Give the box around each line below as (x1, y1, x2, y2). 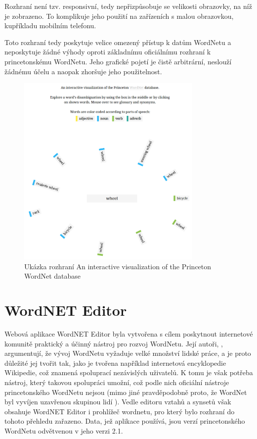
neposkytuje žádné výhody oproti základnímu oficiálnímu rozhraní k (4, 47, 211, 57)
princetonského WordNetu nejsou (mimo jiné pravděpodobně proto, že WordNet (4, 387, 247, 397)
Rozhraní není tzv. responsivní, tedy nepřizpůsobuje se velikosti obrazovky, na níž (4, 1, 252, 11)
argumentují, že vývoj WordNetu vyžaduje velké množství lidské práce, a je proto (4, 348, 251, 358)
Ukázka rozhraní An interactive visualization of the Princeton (24, 261, 212, 271)
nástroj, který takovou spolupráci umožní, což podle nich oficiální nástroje (4, 377, 229, 387)
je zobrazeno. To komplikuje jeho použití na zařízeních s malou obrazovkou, (4, 10, 234, 21)
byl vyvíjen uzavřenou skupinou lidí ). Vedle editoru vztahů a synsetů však (4, 396, 231, 407)
